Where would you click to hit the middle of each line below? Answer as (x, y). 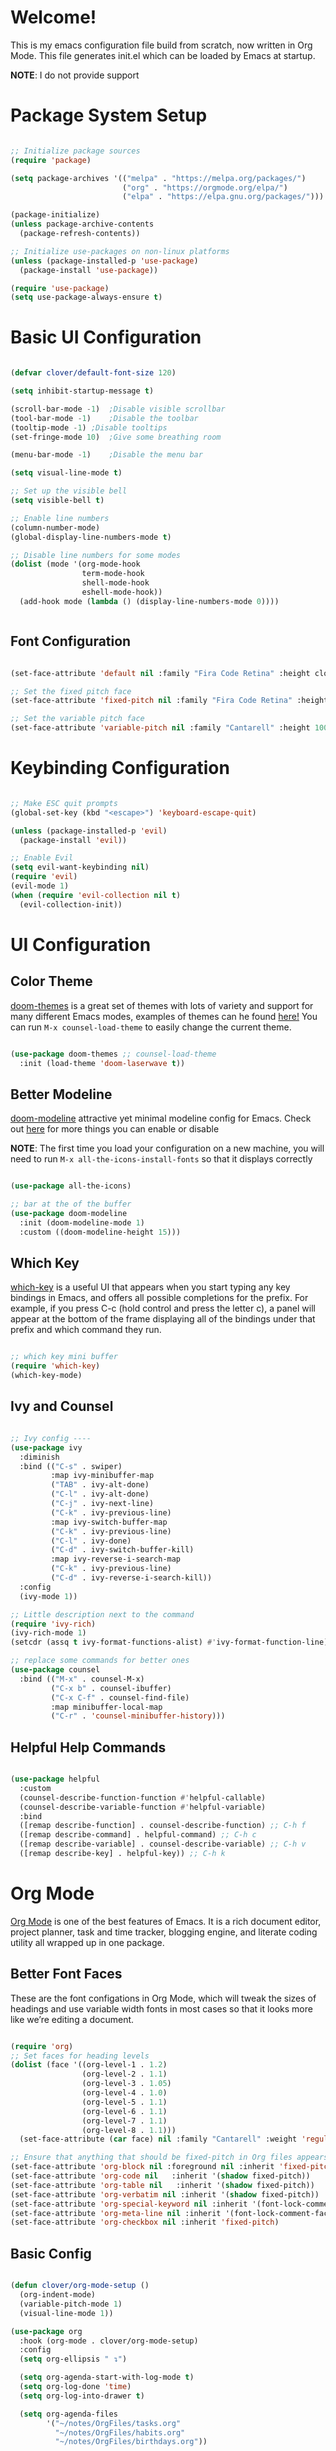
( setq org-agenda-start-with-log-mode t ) (107, 2377)
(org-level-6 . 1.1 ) (124, 2111)
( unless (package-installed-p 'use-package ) (104, 261)
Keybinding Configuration (120, 768)
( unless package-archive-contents (82, 224)
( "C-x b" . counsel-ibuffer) (111, 1688)
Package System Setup (109, 115)
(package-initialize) (55, 215)
